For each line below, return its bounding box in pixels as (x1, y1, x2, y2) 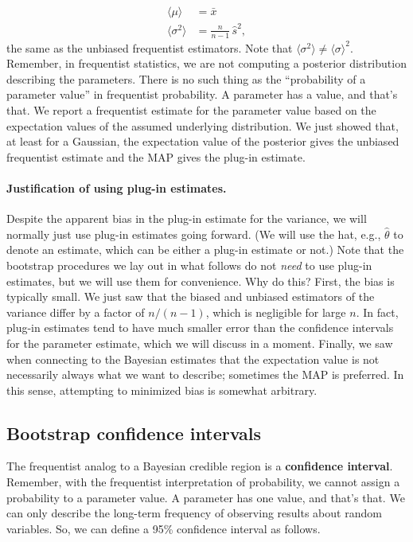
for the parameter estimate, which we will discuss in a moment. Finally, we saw (6, 334, 393, 351)
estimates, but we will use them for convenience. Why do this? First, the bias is (6, 272, 395, 289)
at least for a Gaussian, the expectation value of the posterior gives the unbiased (6, 133, 399, 150)
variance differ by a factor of (6, 303, 145, 320)
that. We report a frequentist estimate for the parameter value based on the (6, 101, 376, 118)
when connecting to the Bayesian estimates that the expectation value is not (6, 350, 380, 367)
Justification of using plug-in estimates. (6, 179, 227, 196)
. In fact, (356, 303, 399, 320)
